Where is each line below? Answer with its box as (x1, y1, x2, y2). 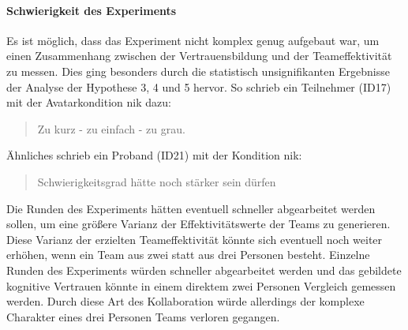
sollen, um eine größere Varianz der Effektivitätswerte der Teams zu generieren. (6, 216, 391, 232)
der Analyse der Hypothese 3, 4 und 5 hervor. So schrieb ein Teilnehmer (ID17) (6, 78, 391, 95)
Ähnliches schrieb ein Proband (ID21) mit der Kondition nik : (6, 147, 302, 163)
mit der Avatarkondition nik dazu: (6, 94, 171, 111)
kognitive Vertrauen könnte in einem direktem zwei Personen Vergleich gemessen (6, 277, 396, 294)
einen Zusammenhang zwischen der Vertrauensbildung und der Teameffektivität (6, 47, 392, 64)
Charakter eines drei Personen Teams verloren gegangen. (6, 308, 280, 324)
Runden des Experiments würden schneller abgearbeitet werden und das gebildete (6, 261, 402, 278)
